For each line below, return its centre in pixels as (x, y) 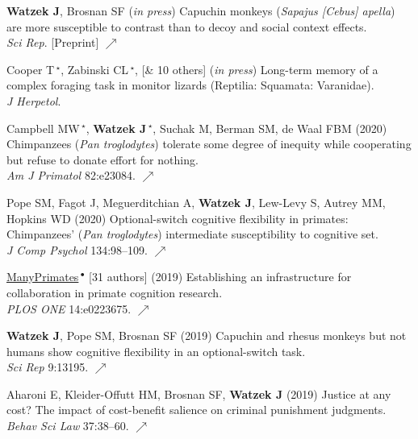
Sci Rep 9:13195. (48, 367)
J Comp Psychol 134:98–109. (77, 249)
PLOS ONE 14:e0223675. (69, 308)
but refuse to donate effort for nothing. (102, 159)
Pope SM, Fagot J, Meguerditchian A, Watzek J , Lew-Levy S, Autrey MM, (196, 202)
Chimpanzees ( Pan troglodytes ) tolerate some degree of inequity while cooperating (209, 144)
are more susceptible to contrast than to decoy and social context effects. (187, 26)
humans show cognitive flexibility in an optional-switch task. (156, 351)
